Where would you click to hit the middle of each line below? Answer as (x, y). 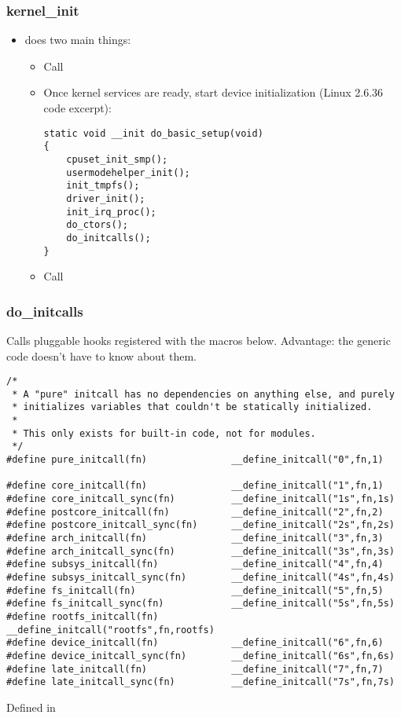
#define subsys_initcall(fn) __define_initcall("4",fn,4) (195, 564)
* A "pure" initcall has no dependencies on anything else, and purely (203, 394)
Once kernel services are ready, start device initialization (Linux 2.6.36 (213, 92)
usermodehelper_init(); (128, 172)
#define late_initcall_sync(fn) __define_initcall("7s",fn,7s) (200, 682)
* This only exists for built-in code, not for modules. (164, 433)
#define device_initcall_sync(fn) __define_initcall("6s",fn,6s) (200, 656)
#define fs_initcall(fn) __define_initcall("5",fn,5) (195, 590)
